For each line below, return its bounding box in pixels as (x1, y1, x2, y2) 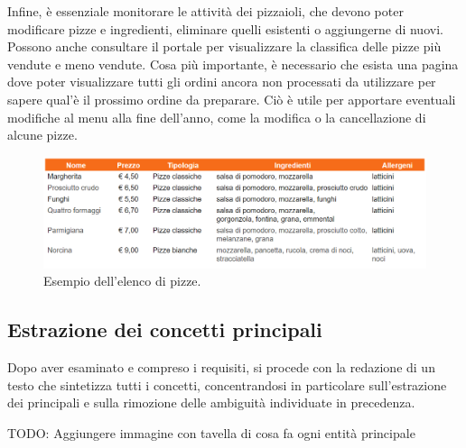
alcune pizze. (7, 125, 78, 144)
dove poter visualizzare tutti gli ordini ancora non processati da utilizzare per (7, 72, 436, 91)
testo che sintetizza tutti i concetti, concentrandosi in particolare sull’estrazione (7, 375, 447, 394)
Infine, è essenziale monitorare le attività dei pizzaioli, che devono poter (7, 2, 404, 20)
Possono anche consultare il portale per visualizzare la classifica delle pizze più (7, 37, 442, 56)
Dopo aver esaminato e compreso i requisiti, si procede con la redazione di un (7, 357, 435, 376)
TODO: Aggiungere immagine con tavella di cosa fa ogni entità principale (7, 423, 415, 442)
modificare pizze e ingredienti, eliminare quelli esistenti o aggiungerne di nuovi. (7, 19, 443, 38)
